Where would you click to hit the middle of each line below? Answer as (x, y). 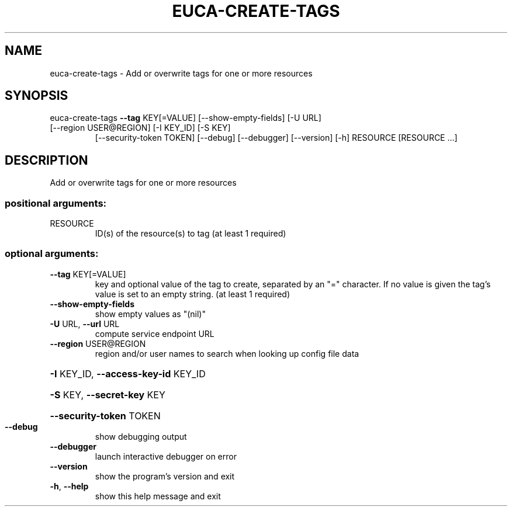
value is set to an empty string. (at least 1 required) (193, 294)
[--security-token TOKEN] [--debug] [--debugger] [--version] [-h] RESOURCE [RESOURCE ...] (276, 138)
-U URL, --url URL (85, 324)
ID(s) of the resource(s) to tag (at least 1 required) (191, 234)
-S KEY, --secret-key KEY (108, 394)
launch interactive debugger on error (166, 456)
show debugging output (141, 436)
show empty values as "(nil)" (150, 314)
